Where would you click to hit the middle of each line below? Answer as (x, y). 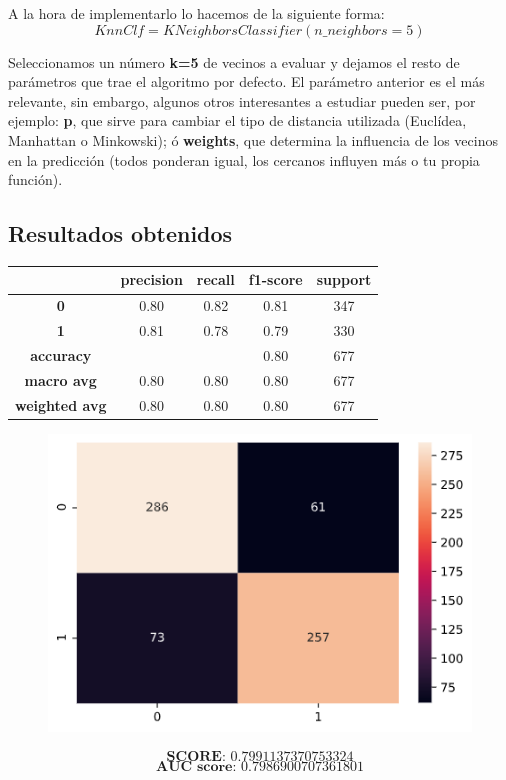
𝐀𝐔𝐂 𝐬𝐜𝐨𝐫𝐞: (196, 766)
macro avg (60, 379)
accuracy (61, 354)
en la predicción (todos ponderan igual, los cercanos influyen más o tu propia (244, 159)
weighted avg (61, 404)
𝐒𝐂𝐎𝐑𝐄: (196, 756)
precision (151, 279)
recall (215, 279)
